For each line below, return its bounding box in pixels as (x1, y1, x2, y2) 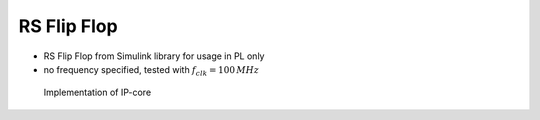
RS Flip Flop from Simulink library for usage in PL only (43, 50, 265, 62)
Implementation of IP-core (43, 86, 152, 99)
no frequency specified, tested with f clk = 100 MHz (43, 63, 260, 78)
